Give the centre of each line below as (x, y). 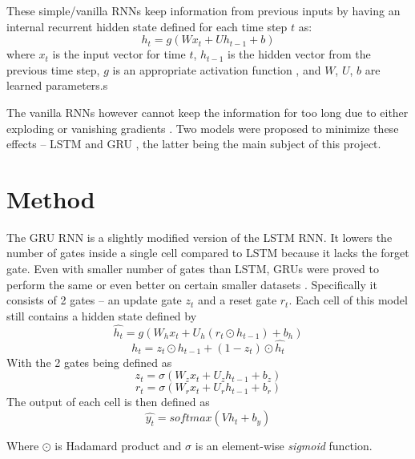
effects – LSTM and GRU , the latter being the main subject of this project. (194, 144)
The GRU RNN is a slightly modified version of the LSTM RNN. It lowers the (199, 237)
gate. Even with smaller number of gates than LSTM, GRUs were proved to (193, 269)
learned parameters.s (57, 85)
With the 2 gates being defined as (89, 362)
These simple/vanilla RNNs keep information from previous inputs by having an (203, 10)
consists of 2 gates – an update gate (94, 300)
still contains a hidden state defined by (102, 315)
